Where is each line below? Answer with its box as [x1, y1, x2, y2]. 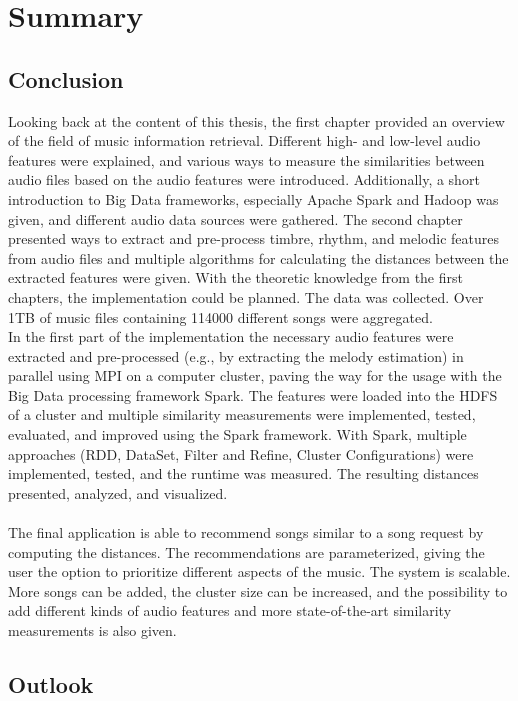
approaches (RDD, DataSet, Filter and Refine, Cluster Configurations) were [8, 443, 474, 464]
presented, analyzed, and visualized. [8, 482, 228, 503]
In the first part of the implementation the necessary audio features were [8, 326, 454, 347]
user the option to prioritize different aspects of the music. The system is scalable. [8, 561, 511, 582]
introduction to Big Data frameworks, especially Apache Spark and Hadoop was [8, 188, 499, 209]
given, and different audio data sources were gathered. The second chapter [8, 208, 463, 229]
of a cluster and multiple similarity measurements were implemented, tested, [8, 404, 476, 425]
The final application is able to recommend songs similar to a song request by [8, 522, 484, 543]
